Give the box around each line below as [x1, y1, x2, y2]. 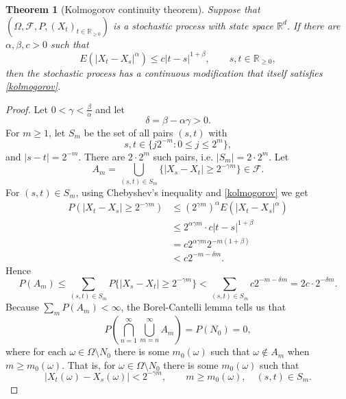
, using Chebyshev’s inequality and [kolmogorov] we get [75, 184, 308, 199]
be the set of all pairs [84, 125, 173, 139]
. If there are [286, 18, 341, 32]
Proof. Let [5, 101, 48, 116]
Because [5, 300, 39, 314]
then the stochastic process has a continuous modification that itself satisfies [5, 65, 323, 80]
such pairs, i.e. [153, 149, 214, 163]
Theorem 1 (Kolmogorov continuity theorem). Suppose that [5, 2, 260, 16]
